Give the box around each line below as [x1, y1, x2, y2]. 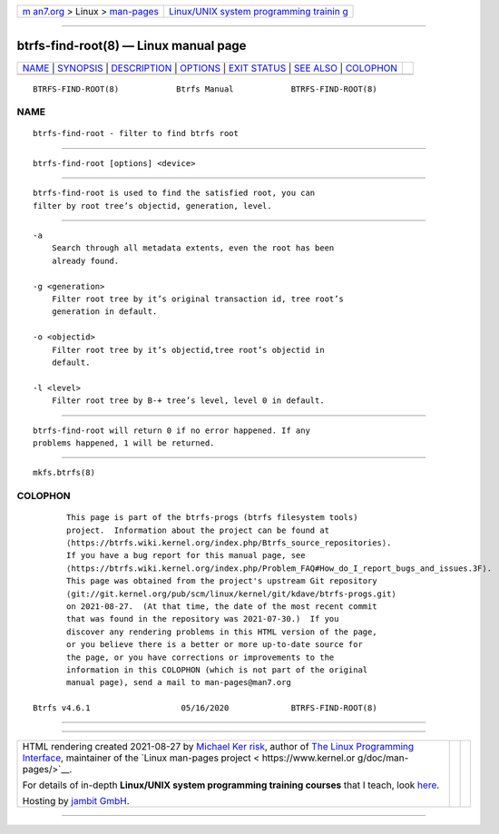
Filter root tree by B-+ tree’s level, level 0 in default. [51, 396, 326, 406]
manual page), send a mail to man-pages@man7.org [66, 677, 292, 688]
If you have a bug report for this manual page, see [66, 550, 306, 561]
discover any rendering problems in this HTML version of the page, [66, 626, 377, 637]
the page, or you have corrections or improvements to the [66, 652, 335, 662]
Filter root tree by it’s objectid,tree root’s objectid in [51, 345, 326, 355]
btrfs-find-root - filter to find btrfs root [33, 128, 240, 139]
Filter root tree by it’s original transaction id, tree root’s [51, 293, 344, 304]
